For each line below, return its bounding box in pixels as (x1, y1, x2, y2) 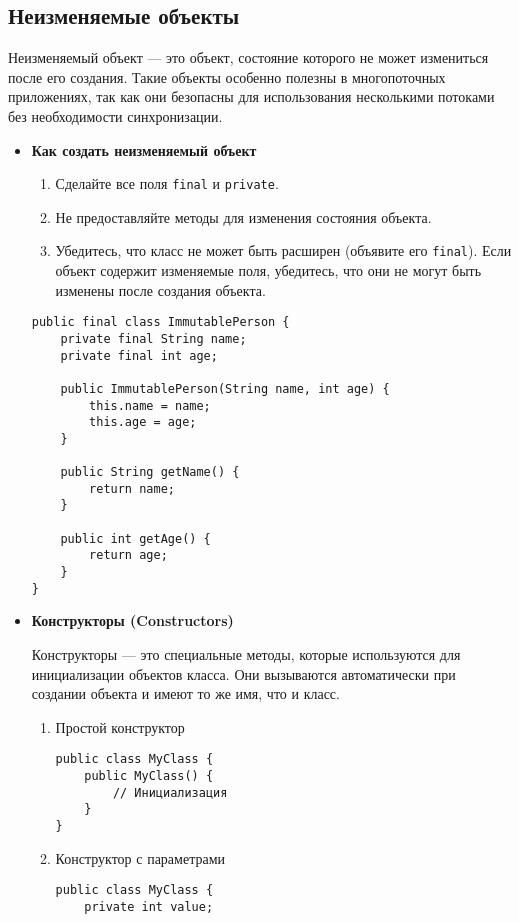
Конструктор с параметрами (55, 847, 225, 868)
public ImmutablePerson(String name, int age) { (60, 381, 390, 396)
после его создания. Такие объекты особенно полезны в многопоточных (8, 66, 446, 87)
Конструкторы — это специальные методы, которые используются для (31, 644, 461, 665)
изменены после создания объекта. (55, 279, 266, 300)
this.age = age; (89, 415, 197, 430)
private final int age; (60, 348, 218, 363)
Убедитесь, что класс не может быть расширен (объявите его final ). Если (55, 240, 512, 261)
